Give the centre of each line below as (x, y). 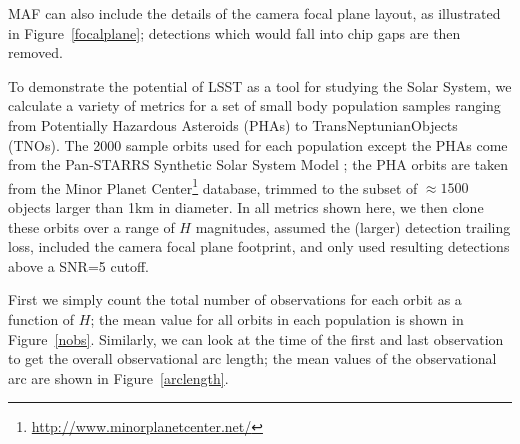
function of (41, 318)
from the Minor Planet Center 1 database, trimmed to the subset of (213, 186)
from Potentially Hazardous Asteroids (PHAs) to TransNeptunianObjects (233, 124)
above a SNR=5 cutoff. (78, 265)
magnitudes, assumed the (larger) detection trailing (353, 226)
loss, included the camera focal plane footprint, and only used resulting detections (259, 246)
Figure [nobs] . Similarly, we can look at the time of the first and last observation (256, 338)
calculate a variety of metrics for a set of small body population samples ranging (254, 105)
